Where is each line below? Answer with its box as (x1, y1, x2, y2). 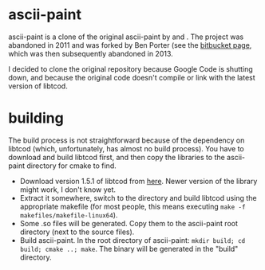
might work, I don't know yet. (19, 185, 117, 194)
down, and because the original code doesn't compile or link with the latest (8, 72, 255, 82)
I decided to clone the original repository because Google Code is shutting (8, 64, 253, 73)
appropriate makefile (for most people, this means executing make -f (19, 202, 246, 211)
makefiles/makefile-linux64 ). (19, 209, 118, 220)
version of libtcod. (8, 81, 68, 91)
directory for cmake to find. (26, 161, 117, 170)
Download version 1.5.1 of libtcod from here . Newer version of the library (19, 176, 258, 186)
